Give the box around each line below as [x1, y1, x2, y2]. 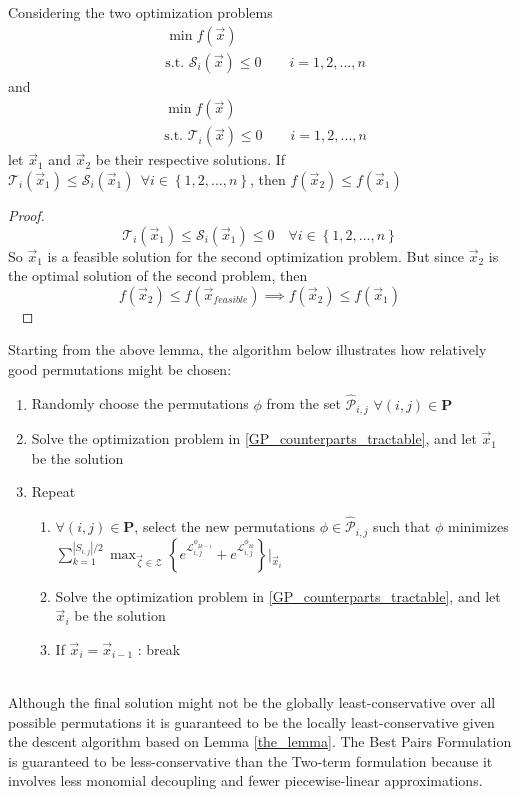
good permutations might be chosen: [8, 358, 232, 379]
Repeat [31, 481, 76, 502]
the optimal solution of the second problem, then [8, 265, 308, 286]
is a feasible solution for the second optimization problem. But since [47, 245, 464, 266]
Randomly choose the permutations [31, 393, 249, 414]
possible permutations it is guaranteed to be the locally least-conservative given [8, 711, 495, 732]
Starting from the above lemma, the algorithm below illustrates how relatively [8, 339, 487, 360]
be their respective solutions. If [95, 149, 286, 170]
